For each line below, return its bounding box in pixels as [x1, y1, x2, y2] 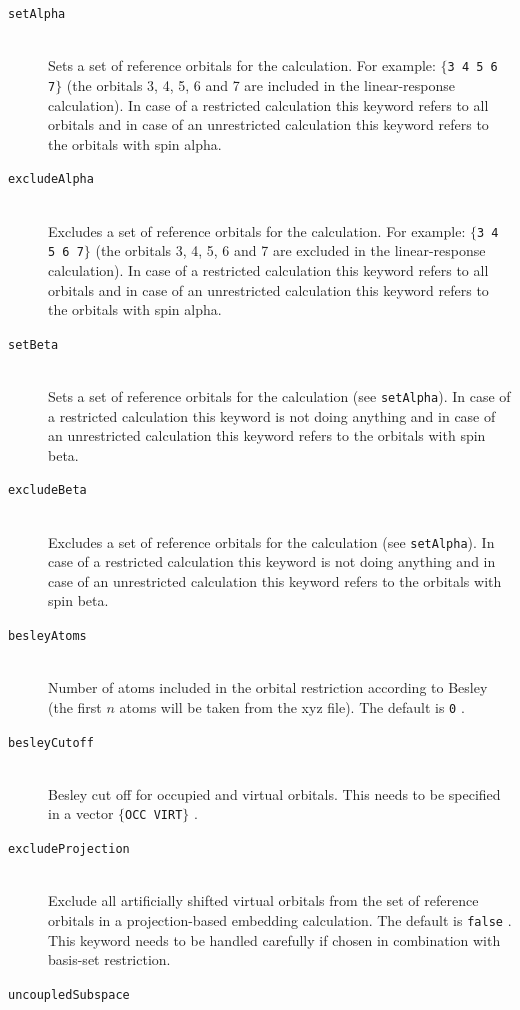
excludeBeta [8, 483, 87, 498]
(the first [48, 696, 102, 717]
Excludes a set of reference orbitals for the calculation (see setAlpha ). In [48, 531, 495, 552]
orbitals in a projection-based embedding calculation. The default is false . [48, 909, 512, 930]
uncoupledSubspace [8, 987, 130, 1002]
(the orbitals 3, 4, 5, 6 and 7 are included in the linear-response [66, 74, 455, 95]
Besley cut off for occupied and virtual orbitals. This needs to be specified [48, 783, 501, 804]
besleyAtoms [8, 629, 87, 644]
